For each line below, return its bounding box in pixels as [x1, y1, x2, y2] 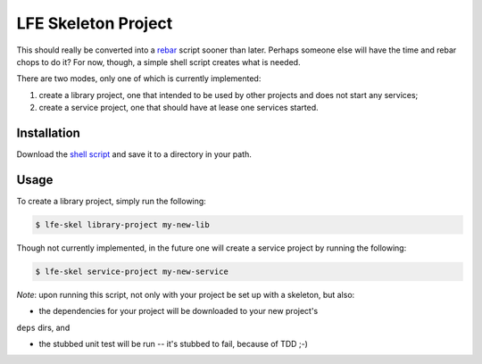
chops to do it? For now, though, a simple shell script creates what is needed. [16, 56, 301, 67]
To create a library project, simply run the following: [16, 195, 207, 206]
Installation [16, 125, 80, 140]
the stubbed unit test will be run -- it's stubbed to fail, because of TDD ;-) [38, 339, 308, 350]
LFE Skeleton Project [16, 13, 173, 33]
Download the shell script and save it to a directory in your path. [16, 149, 252, 160]
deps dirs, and [16, 322, 71, 333]
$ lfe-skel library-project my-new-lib [35, 219, 210, 229]
